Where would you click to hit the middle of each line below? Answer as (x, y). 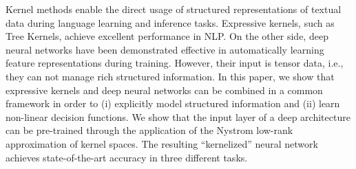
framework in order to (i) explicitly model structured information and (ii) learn (173, 103)
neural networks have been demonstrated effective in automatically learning (165, 49)
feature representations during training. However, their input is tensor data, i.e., (175, 63)
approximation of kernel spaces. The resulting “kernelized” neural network (162, 143)
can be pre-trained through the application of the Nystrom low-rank (149, 130)
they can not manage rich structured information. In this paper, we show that (170, 76)
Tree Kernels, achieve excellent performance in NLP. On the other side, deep (167, 36)
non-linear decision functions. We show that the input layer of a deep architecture (178, 116)
